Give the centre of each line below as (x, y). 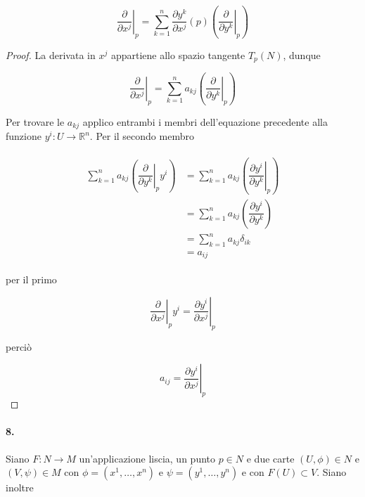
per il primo (31, 279)
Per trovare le (35, 121)
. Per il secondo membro (142, 136)
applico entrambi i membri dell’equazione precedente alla (205, 121)
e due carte (270, 458)
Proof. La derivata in (51, 54)
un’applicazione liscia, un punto (147, 458)
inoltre (20, 488)
